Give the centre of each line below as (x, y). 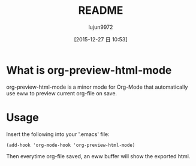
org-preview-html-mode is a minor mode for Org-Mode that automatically (97, 87)
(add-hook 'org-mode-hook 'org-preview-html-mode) (71, 145)
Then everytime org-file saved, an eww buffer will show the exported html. (98, 156)
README (101, 10)
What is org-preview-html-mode (89, 70)
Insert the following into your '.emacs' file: (58, 134)
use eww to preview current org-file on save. (62, 93)
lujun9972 (101, 27)
